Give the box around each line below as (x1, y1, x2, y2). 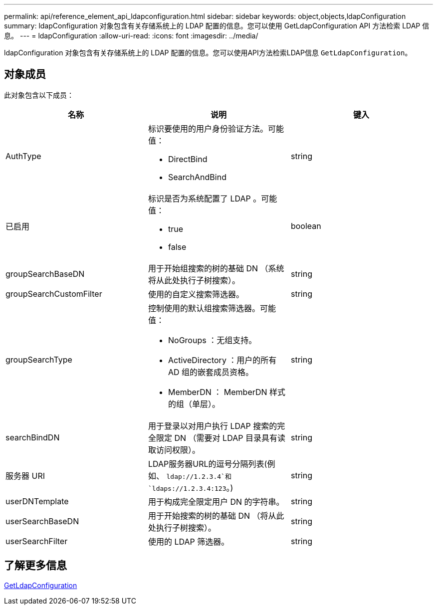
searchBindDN (5, 432, 60, 442)
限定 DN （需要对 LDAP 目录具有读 (156, 432, 285, 443)
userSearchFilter (5, 536, 68, 546)
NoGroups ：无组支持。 (168, 335, 257, 345)
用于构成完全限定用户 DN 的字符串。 (148, 496, 284, 507)
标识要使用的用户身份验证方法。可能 (148, 123, 284, 134)
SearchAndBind (168, 172, 226, 182)
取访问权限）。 (148, 444, 200, 455)
